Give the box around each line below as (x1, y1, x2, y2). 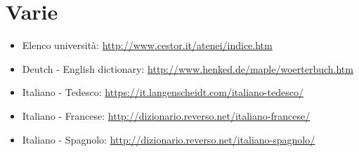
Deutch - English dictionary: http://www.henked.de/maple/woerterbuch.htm (22, 61, 353, 76)
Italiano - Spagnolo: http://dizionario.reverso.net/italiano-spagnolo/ (22, 132, 315, 146)
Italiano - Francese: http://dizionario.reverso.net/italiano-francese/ (22, 108, 311, 123)
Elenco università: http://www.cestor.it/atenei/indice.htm (22, 38, 273, 53)
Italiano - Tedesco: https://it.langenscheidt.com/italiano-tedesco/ (22, 85, 303, 99)
